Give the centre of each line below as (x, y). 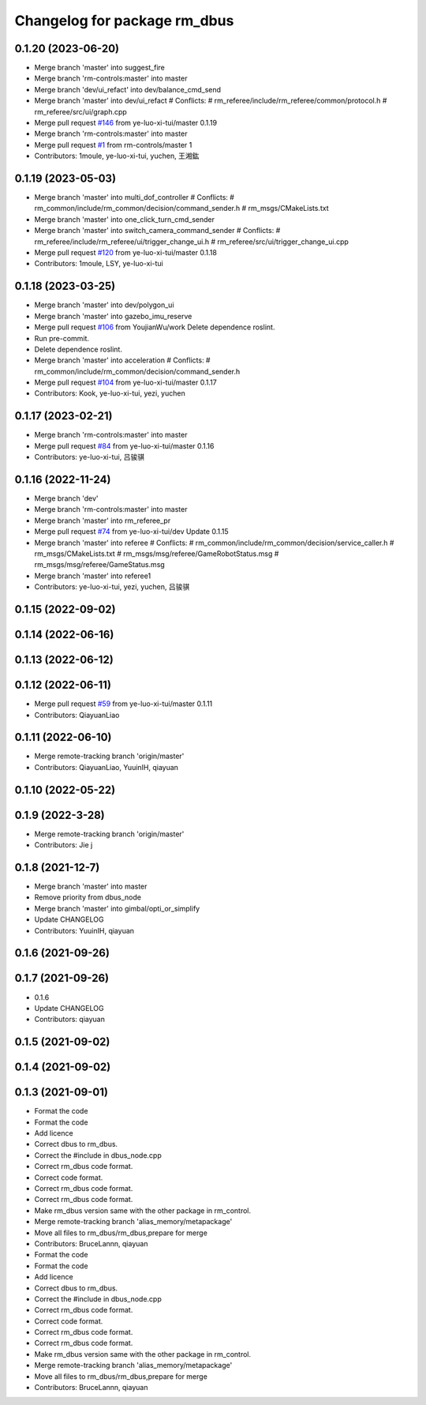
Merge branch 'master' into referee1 (93, 576)
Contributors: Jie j (64, 845)
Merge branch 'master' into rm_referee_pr (103, 520)
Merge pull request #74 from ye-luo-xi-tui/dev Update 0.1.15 (131, 532)
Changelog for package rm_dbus (124, 21)
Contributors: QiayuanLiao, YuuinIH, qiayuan (106, 767)
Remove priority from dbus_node (88, 897)
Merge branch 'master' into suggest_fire (100, 68)
